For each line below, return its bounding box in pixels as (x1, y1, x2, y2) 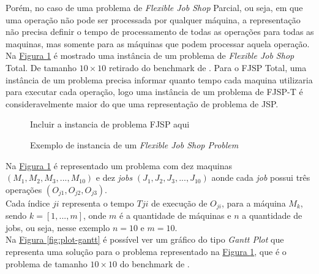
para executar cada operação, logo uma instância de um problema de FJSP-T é (6, 85, 303, 98)
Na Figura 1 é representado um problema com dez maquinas (6, 159, 232, 172)
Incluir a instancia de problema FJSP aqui (30, 118, 190, 131)
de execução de (151, 196, 208, 209)
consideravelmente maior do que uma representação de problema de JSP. (6, 97, 279, 110)
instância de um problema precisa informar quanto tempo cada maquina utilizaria (6, 73, 313, 86)
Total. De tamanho (6, 61, 77, 74)
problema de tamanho (6, 257, 88, 270)
